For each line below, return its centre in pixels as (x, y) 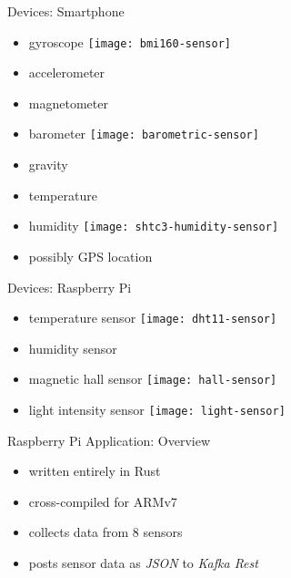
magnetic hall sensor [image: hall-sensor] (153, 379)
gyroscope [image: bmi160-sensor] (130, 41)
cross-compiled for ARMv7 (103, 501)
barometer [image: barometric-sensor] (144, 134)
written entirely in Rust (95, 471)
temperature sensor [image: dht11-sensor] (153, 318)
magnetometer (68, 103)
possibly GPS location (90, 256)
